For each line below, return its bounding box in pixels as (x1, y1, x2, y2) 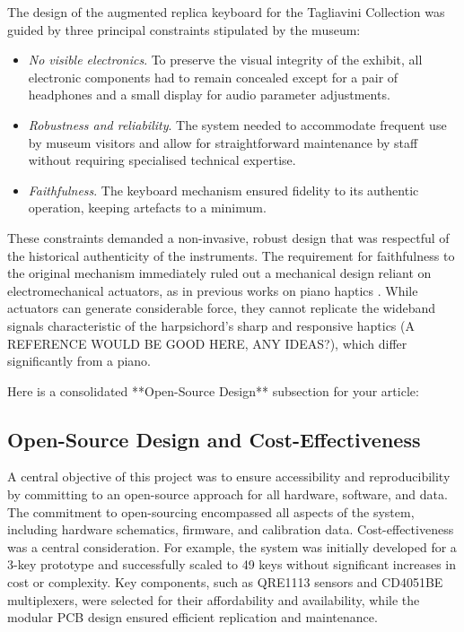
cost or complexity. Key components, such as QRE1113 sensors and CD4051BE (7, 573, 443, 592)
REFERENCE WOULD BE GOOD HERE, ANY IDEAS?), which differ (7, 333, 407, 352)
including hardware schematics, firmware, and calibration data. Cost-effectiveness (7, 520, 454, 539)
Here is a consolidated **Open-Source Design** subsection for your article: (7, 381, 419, 400)
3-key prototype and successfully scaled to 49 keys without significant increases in (7, 555, 456, 574)
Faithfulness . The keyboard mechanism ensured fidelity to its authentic (28, 180, 419, 199)
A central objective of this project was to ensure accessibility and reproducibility (7, 467, 451, 486)
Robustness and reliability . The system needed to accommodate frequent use (28, 115, 447, 134)
